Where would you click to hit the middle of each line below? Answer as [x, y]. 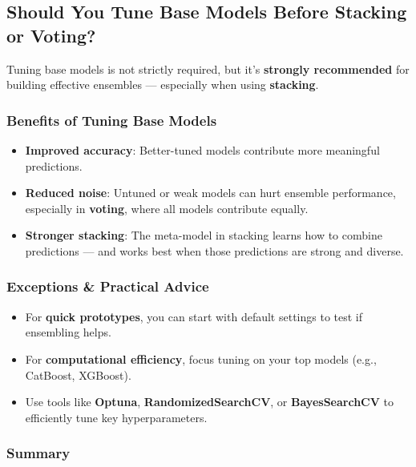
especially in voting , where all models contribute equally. [167, 208]
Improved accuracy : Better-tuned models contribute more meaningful [202, 150]
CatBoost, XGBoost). [78, 374]
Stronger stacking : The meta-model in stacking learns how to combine [204, 235]
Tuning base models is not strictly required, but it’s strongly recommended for [208, 68]
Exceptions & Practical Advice [108, 286]
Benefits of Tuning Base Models [112, 120]
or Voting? [51, 35]
